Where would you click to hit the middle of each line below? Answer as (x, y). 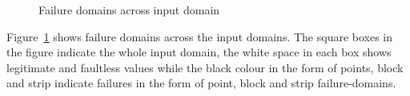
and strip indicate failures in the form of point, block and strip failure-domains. (201, 83)
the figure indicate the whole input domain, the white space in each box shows (199, 52)
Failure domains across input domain (129, 10)
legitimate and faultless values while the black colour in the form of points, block (205, 67)
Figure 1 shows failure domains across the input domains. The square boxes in (200, 36)
